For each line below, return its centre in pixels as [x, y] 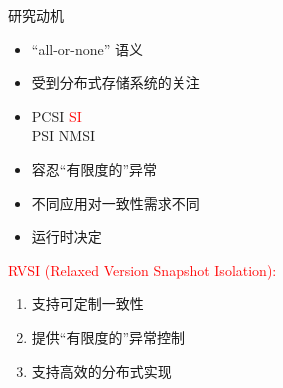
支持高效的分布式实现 [101, 370]
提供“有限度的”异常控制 [108, 336]
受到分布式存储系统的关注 [115, 82]
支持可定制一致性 [87, 303]
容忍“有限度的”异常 [94, 168]
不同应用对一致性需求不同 [115, 202]
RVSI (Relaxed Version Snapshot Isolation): [142, 269]
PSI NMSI [63, 135]
